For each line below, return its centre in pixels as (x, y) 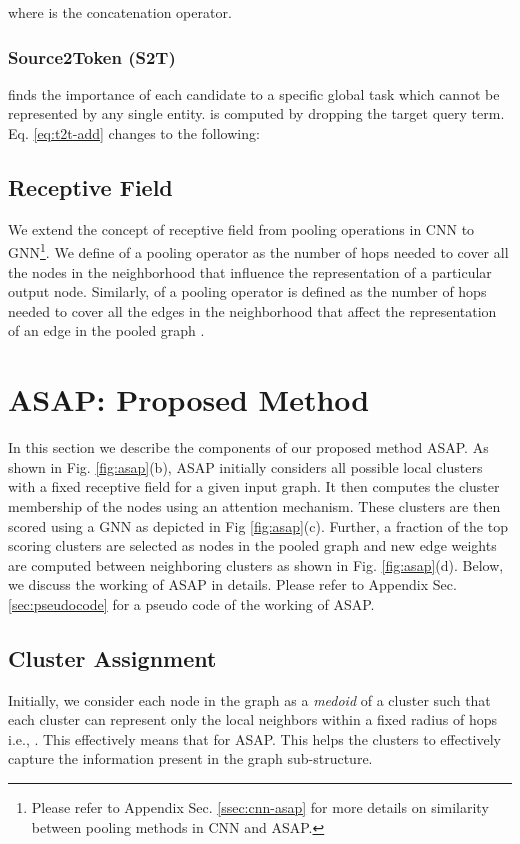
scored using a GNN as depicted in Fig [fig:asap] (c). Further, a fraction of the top (258, 525)
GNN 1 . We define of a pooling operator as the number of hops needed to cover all (258, 251)
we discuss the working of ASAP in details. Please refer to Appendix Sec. (232, 584)
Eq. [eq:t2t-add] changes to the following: (134, 133)
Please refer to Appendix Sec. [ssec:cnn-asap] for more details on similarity (260, 807)
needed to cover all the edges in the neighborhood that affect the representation (252, 310)
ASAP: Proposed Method (189, 399)
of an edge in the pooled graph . (106, 330)
